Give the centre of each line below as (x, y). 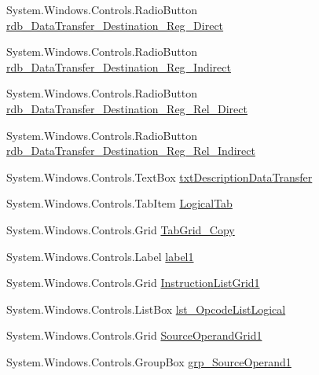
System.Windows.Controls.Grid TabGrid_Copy (121, 229)
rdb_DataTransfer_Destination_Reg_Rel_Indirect (131, 151)
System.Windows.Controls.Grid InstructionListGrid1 (133, 283)
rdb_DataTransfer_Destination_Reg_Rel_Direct (127, 108)
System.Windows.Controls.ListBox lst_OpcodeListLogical (146, 309)
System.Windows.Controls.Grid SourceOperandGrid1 (134, 335)
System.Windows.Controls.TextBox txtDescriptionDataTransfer (159, 176)
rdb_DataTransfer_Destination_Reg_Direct (115, 25)
